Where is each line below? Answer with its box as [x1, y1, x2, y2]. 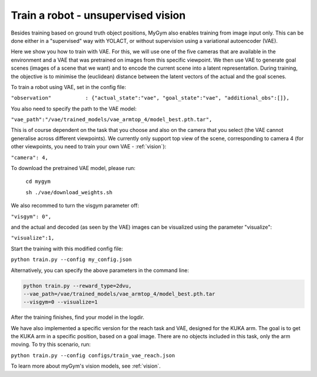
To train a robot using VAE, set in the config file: [11, 83, 126, 90]
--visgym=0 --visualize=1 [23, 299, 98, 305]
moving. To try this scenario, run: [11, 341, 91, 348]
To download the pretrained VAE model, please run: [11, 165, 136, 172]
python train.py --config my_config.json [11, 256, 132, 263]
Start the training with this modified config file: [11, 245, 123, 252]
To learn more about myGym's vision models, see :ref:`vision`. [11, 362, 161, 369]
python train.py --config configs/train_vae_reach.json [11, 352, 176, 359]
